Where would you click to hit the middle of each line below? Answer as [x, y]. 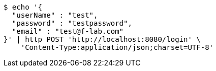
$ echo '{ [23, 7]
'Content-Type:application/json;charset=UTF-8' [117, 47]
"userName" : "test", [55, 15]
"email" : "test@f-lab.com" [68, 31]
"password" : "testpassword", [72, 23]
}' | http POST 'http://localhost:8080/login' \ [102, 39]
